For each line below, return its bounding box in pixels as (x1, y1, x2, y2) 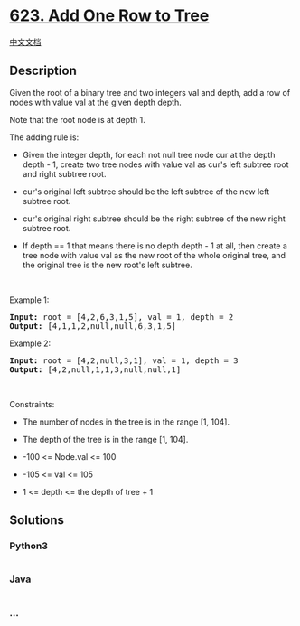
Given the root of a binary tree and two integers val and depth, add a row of (9, 87, 291, 98)
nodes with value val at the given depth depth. (9, 97, 183, 107)
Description (9, 63, 77, 79)
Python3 (9, 539, 48, 552)
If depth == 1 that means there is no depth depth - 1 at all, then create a (22, 240, 287, 251)
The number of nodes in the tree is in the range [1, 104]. (22, 416, 230, 427)
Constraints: (9, 398, 55, 409)
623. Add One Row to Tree (9, 5, 210, 26)
